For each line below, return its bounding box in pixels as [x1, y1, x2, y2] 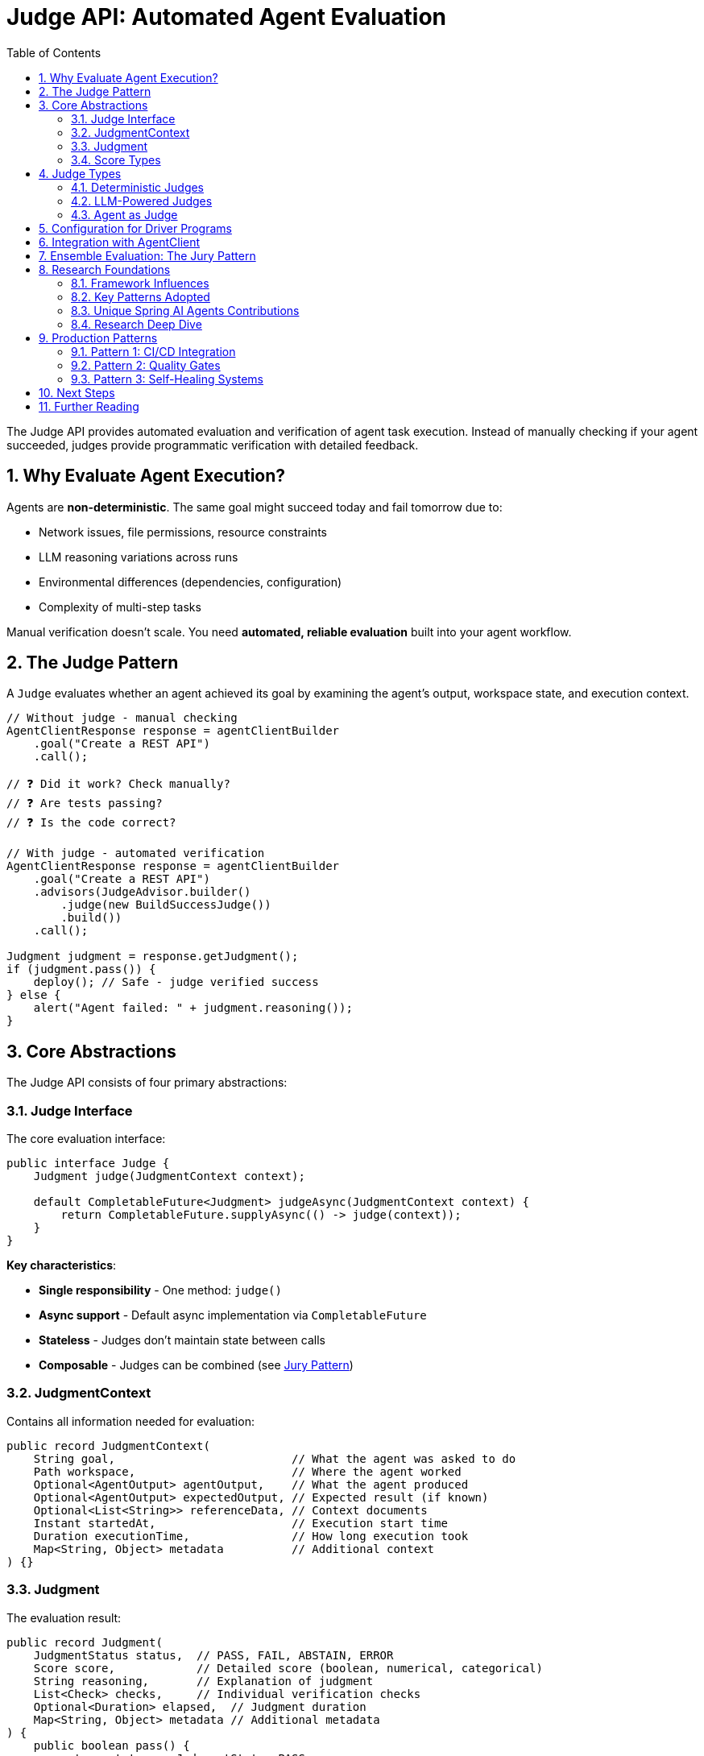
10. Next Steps [39, 385, 115, 400]
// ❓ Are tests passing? [6, 797, 163, 810]
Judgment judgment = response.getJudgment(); [6, 950, 299, 963]
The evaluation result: [6, 1610, 122, 1625]
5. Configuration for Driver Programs [39, 221, 232, 235]
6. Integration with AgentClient [39, 234, 201, 249]
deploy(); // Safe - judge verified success [33, 975, 319, 989]
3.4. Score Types [71, 152, 161, 167]
